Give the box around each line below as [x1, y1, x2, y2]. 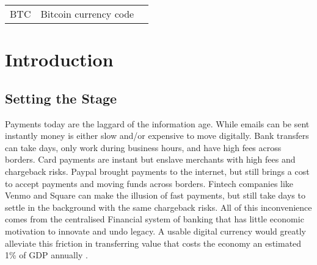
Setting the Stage [5, 88, 117, 107]
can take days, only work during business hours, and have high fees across [5, 141, 282, 154]
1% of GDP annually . [5, 249, 88, 261]
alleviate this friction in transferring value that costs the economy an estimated [5, 236, 302, 249]
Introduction [5, 47, 114, 72]
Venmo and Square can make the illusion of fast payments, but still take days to [5, 189, 305, 202]
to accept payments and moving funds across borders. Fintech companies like [5, 177, 294, 189]
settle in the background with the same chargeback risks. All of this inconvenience [5, 200, 312, 213]
